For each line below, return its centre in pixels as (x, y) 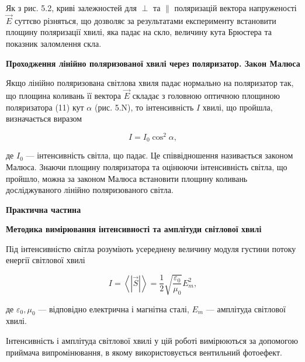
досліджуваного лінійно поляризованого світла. (90, 190)
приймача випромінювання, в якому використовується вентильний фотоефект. (144, 352)
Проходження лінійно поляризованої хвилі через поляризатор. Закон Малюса (153, 63)
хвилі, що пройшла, (238, 107)
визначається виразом (44, 118)
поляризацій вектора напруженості (235, 8)
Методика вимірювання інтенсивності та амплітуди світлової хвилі (134, 229)
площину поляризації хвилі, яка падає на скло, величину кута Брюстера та (139, 32)
